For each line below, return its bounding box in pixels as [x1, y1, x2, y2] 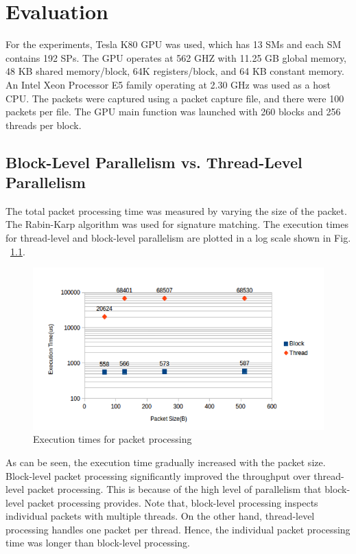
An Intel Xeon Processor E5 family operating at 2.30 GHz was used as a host [5, 77, 331, 91]
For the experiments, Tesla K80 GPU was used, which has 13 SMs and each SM [5, 37, 342, 51]
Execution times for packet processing [33, 432, 192, 446]
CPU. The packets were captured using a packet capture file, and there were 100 [5, 91, 344, 105]
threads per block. [5, 117, 82, 132]
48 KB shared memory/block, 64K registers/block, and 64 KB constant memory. [5, 64, 344, 78]
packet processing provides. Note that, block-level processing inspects [27, 495, 318, 509]
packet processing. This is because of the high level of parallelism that [27, 482, 322, 496]
